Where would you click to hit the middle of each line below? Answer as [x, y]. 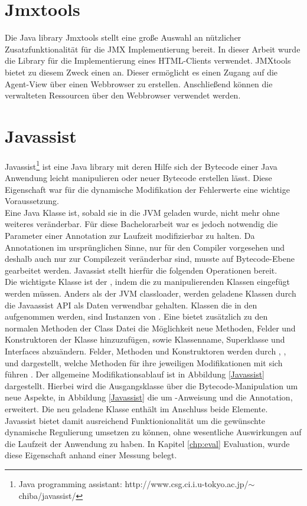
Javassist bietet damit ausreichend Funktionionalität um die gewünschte [135, 420]
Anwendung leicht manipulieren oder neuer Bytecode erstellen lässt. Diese [138, 178]
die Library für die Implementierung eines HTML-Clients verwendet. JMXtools [148, 60]
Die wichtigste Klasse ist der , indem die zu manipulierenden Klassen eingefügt [147, 282]
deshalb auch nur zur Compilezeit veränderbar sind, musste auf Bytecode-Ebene [150, 259]
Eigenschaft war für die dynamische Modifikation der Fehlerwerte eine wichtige [147, 189]
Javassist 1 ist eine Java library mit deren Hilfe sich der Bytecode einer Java [141, 165]
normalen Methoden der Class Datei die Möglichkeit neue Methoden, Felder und [150, 328]
